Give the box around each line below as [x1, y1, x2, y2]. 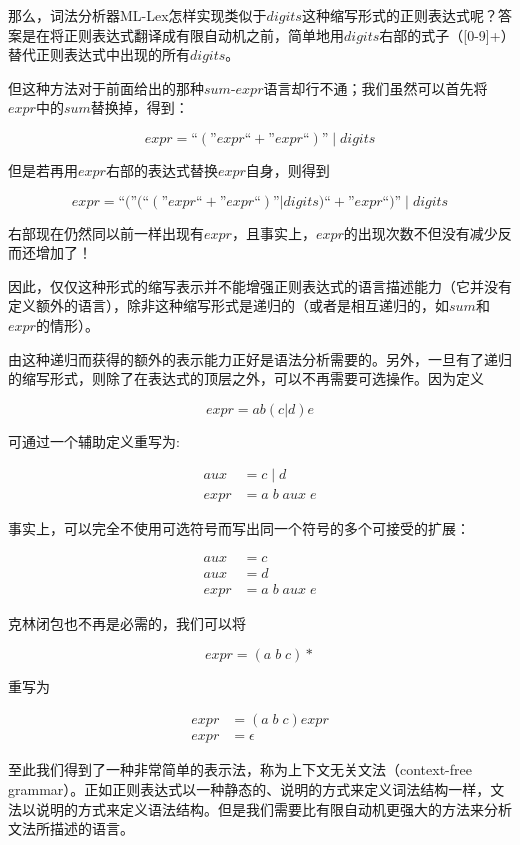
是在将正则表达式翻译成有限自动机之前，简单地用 [21, 24, 344, 45]
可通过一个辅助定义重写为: [8, 430, 180, 451]
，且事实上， [231, 222, 316, 243]
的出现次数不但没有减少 [343, 222, 498, 243]
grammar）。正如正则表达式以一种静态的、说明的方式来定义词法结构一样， [8, 778, 491, 799]
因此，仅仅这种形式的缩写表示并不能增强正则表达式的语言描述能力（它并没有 [8, 275, 512, 296]
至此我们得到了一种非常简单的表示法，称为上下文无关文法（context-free [8, 759, 472, 780]
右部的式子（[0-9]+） [379, 24, 508, 45]
